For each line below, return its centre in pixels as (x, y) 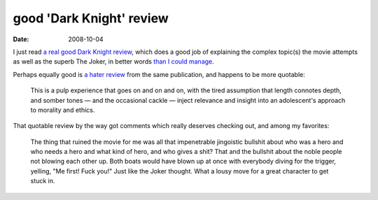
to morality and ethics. (63, 110)
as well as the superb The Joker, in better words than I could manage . (114, 62)
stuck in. (43, 181)
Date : (21, 39)
